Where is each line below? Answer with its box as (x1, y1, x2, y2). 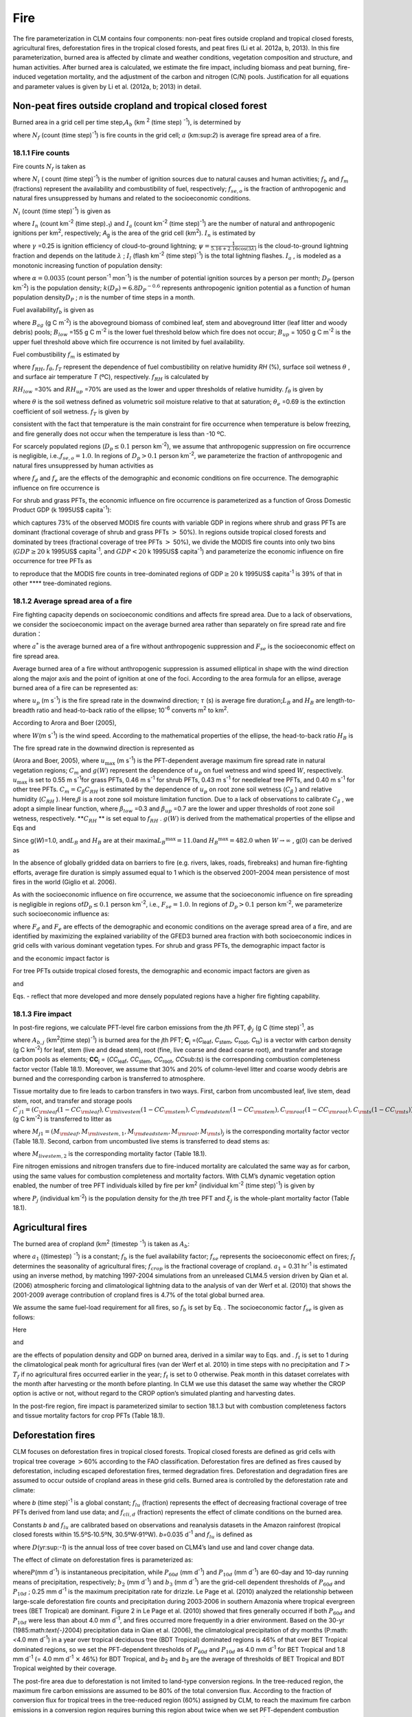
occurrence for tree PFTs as (12, 557, 92, 565)
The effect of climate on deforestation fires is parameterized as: (12, 1556, 194, 1564)
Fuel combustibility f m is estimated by (12, 350, 120, 360)
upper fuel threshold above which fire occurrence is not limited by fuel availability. (12, 337, 245, 346)
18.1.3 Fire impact (12, 1009, 72, 1019)
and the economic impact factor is (12, 954, 110, 962)
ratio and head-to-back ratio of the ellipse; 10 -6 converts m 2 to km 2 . (36, 705, 229, 714)
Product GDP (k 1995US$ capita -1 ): (12, 505, 112, 514)
